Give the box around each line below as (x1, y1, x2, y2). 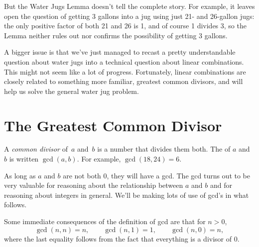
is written (9, 154, 39, 164)
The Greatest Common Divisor (4, 115, 222, 135)
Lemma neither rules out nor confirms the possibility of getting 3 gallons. (4, 30, 228, 40)
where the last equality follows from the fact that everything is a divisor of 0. (4, 233, 240, 244)
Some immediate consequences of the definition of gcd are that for (4, 216, 206, 227)
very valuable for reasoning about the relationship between (4, 180, 183, 190)
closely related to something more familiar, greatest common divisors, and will (4, 76, 243, 86)
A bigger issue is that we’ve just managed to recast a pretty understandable (4, 47, 236, 57)
